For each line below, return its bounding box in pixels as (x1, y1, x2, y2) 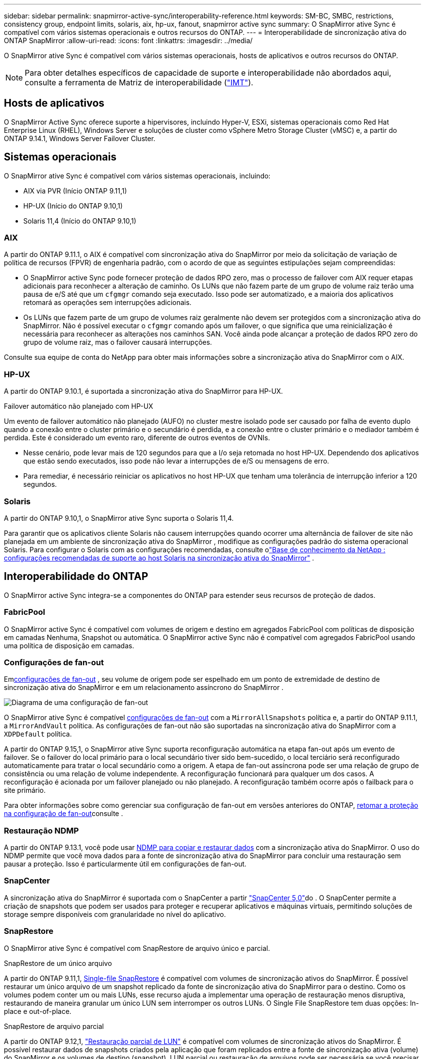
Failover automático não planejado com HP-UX (4, 402, 153, 411)
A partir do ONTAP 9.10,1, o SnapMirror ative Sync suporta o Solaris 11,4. (4, 513, 234, 522)
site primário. (4, 786, 46, 795)
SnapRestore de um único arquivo (4, 959, 112, 967)
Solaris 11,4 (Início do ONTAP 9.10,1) (23, 216, 136, 225)
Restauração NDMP (4, 825, 79, 835)
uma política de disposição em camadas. (4, 641, 134, 650)
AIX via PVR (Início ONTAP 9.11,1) (23, 186, 127, 195)
